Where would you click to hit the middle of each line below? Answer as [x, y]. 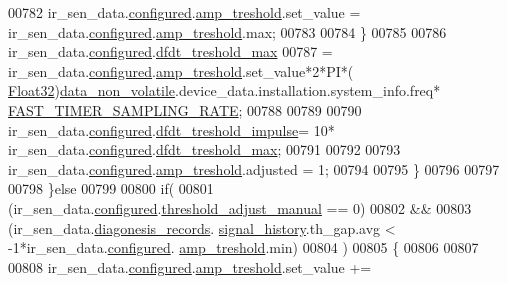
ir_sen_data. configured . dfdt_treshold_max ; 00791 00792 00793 [204, 149]
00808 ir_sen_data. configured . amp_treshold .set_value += [190, 266]
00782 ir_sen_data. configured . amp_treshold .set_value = [184, 12]
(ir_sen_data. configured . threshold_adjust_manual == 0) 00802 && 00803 [240, 207]
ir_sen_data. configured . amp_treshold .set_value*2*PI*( [181, 70]
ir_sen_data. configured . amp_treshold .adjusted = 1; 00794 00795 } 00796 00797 [254, 168]
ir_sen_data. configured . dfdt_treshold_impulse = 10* [171, 129]
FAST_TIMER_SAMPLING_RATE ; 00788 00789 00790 [185, 109]
